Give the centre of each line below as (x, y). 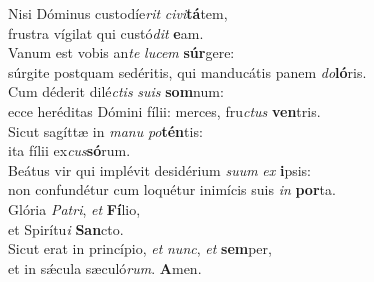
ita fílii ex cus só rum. (69, 150)
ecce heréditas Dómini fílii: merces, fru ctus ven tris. (164, 110)
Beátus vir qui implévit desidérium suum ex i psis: (160, 169)
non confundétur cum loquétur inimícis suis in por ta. (172, 189)
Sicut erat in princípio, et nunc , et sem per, (140, 248)
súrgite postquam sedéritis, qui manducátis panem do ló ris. (187, 71)
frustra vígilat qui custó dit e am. (106, 32)
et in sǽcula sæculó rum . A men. (105, 267)
